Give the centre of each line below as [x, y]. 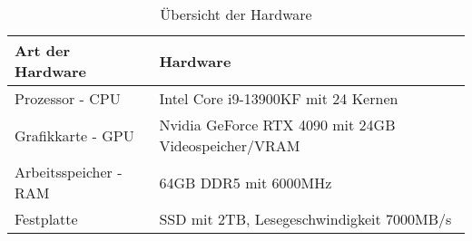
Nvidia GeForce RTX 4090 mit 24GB [277, 125]
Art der [43, 50]
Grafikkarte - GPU [74, 135]
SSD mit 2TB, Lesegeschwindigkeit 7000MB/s [305, 219]
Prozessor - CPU [68, 98]
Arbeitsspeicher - [69, 172]
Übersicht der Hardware [236, 14]
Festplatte [46, 219]
